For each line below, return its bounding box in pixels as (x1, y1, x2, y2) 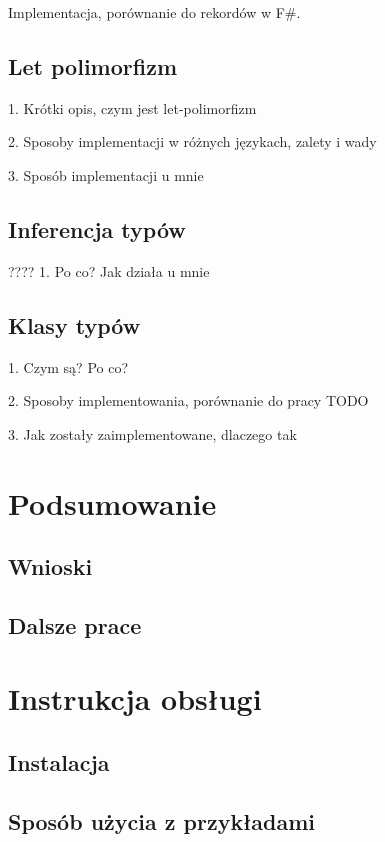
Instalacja (8, 747, 110, 778)
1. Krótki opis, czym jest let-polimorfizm (8, 97, 257, 118)
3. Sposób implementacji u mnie (8, 164, 204, 185)
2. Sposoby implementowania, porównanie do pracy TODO (8, 390, 369, 411)
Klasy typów (8, 309, 141, 340)
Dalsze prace (8, 609, 142, 640)
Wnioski (8, 551, 93, 582)
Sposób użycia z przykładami (8, 805, 315, 836)
